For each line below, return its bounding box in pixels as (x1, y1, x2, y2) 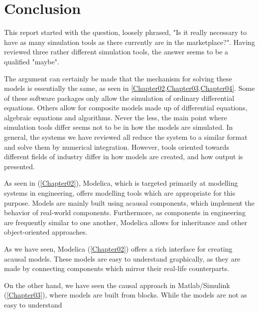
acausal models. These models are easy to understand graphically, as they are (4, 253, 241, 264)
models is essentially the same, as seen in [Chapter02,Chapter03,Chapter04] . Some (4, 83, 255, 93)
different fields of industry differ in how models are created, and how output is (4, 151, 243, 162)
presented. (4, 161, 35, 171)
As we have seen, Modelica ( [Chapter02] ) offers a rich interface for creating (4, 244, 233, 254)
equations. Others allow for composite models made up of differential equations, (4, 102, 248, 113)
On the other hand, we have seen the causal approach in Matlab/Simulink (4, 280, 230, 290)
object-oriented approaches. (4, 227, 88, 237)
